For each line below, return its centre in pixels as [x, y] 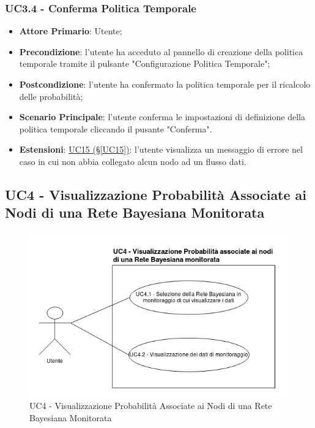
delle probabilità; [51, 96]
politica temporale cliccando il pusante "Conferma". [116, 128]
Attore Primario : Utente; [71, 31]
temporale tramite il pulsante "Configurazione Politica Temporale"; [145, 63]
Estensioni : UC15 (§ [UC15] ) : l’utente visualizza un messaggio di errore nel [161, 149]
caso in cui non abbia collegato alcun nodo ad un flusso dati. [133, 161]
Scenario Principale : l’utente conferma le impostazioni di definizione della [162, 117]
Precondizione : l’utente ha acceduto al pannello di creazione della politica [161, 51]
